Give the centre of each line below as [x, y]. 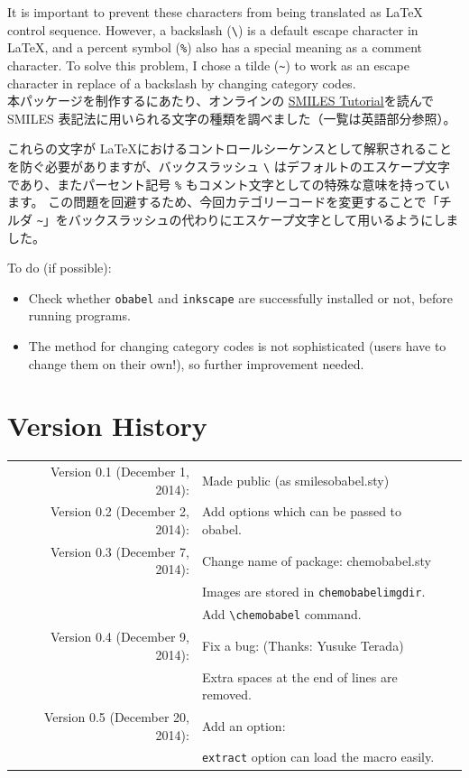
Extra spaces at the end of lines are [299, 676]
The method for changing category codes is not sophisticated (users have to [237, 345]
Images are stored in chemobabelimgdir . [313, 592]
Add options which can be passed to [302, 511]
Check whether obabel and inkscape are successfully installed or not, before [240, 297]
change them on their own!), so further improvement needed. [196, 363]
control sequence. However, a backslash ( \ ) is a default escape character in [213, 29]
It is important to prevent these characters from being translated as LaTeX [215, 12]
